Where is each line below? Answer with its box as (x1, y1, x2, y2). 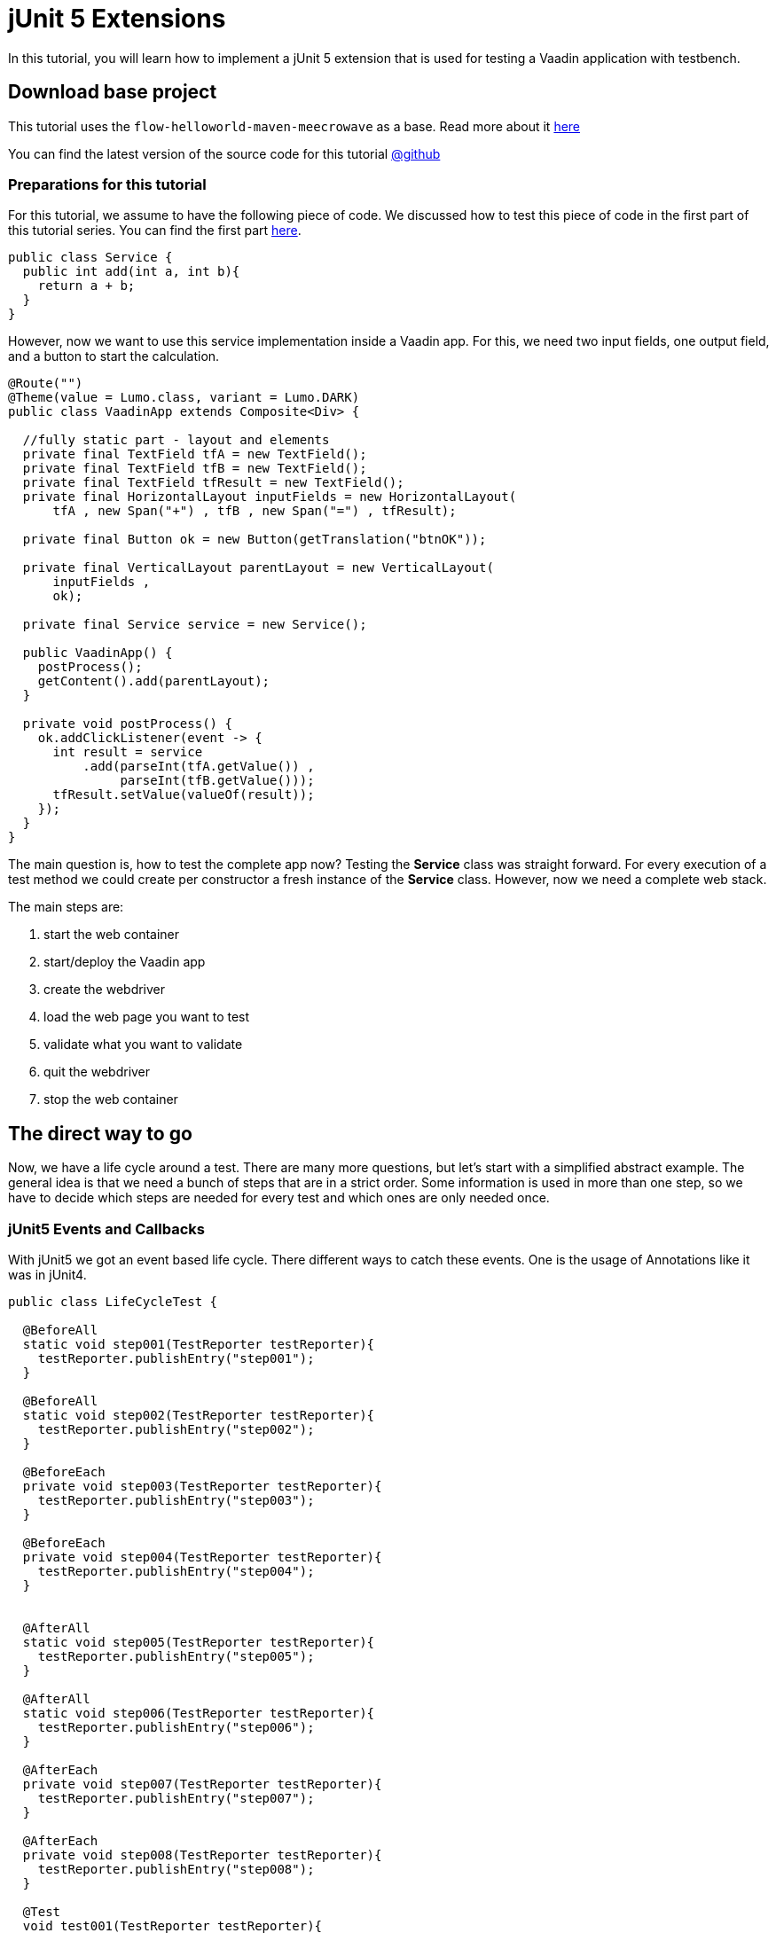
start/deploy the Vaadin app (43, 954, 206, 970)
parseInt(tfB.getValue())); (120, 773, 315, 788)
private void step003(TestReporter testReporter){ (22, 1478, 382, 1493)
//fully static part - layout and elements (22, 433, 330, 448)
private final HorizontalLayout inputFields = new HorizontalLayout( (22, 489, 517, 505)
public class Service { (8, 250, 173, 265)
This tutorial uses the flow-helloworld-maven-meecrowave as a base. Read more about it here (8, 118, 581, 134)
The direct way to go (8, 1122, 192, 1145)
